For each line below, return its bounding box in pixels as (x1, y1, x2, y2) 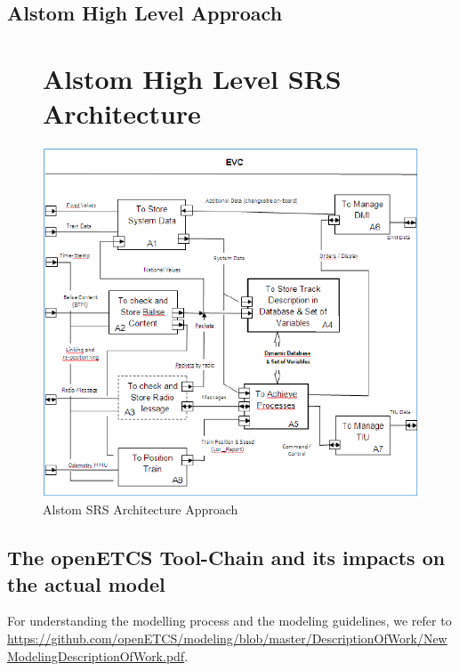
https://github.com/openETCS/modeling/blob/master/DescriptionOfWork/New (7, 628, 447, 647)
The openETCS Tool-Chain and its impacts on (7, 544, 446, 571)
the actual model (7, 570, 165, 597)
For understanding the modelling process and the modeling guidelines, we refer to (7, 611, 452, 630)
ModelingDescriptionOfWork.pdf (7, 646, 185, 665)
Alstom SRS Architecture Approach (43, 500, 238, 519)
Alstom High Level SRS (43, 60, 342, 96)
